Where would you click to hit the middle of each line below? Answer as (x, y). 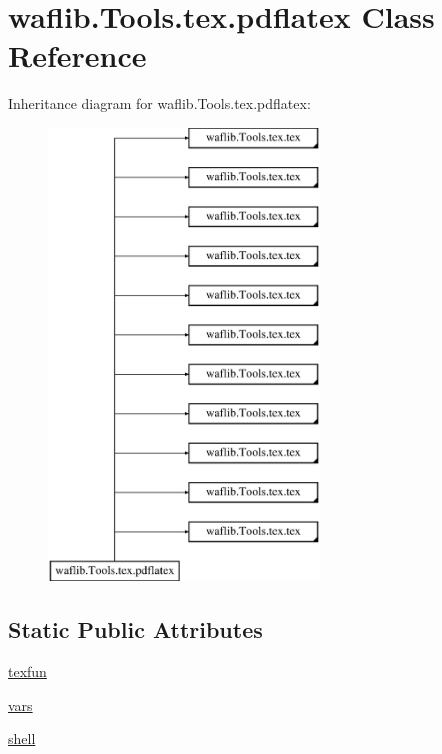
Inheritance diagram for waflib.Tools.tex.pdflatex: (159, 103)
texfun (27, 671)
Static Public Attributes (135, 629)
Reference (77, 55)
